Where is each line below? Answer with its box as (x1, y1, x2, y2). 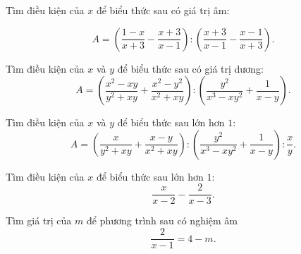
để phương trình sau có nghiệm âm (86, 213, 238, 228)
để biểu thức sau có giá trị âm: (96, 3, 230, 17)
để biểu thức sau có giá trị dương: (117, 61, 264, 75)
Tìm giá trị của (6, 213, 72, 228)
